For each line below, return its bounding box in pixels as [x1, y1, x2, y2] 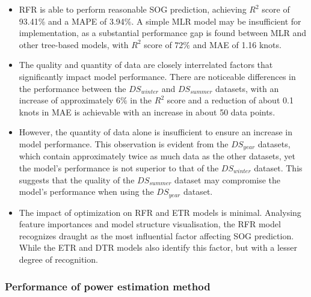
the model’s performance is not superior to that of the [19, 161, 219, 174]
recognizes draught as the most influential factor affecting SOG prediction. [19, 229, 294, 242]
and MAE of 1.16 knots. [192, 38, 282, 51]
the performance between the [19, 82, 126, 94]
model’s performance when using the [19, 185, 154, 198]
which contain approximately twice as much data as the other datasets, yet [19, 150, 296, 162]
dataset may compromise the [174, 173, 281, 186]
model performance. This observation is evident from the [19, 137, 229, 150]
